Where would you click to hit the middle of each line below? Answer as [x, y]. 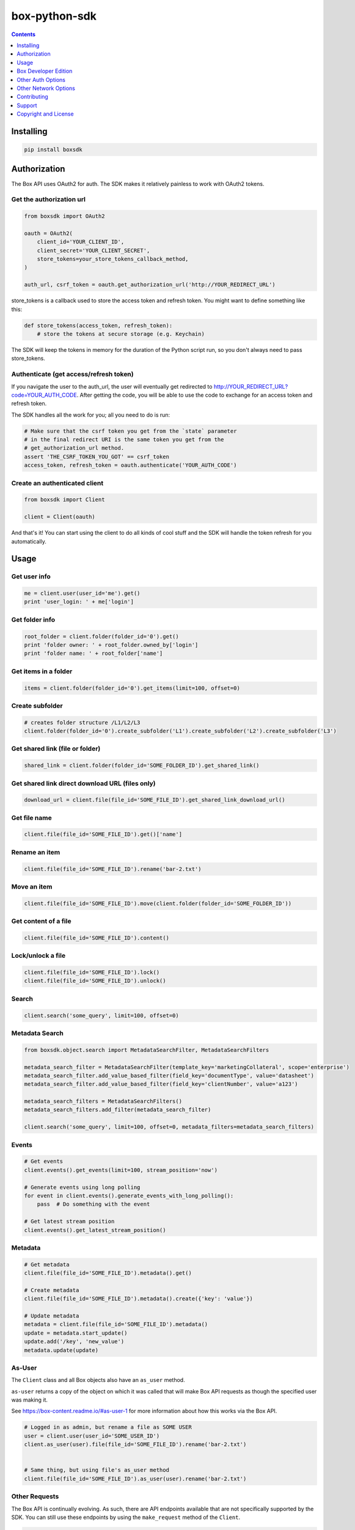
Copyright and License [45, 114]
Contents [24, 34]
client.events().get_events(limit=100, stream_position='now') [121, 1170]
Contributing [32, 97]
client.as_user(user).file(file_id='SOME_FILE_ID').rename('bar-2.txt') [135, 1445]
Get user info [31, 577]
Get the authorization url [48, 200]
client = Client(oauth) [60, 517]
